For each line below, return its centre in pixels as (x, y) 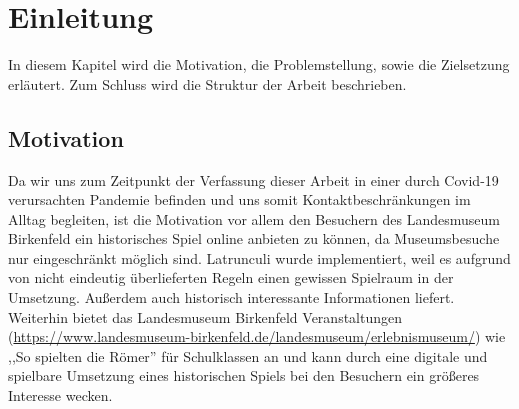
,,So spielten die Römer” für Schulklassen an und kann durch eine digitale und (248, 355)
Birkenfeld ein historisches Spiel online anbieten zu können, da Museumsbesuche (254, 238)
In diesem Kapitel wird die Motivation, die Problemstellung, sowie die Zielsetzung (259, 64)
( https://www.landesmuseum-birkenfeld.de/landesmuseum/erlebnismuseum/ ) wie (257, 336)
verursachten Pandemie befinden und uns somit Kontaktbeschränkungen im (239, 199)
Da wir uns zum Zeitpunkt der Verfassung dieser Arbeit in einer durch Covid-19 (253, 179)
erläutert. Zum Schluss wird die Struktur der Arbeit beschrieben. (207, 83)
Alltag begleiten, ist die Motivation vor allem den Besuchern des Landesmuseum (254, 218)
